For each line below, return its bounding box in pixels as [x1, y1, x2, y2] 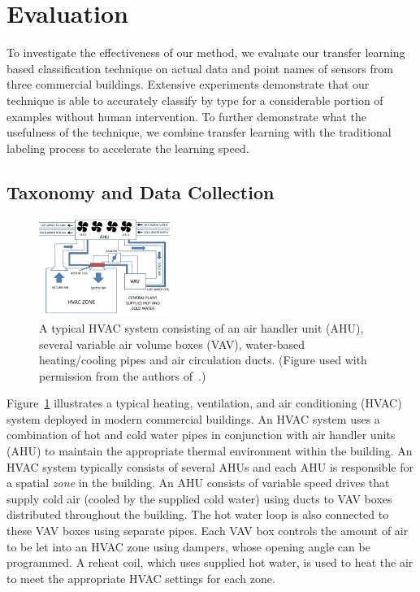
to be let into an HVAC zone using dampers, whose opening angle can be [6, 538, 370, 555]
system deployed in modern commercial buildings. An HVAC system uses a [6, 410, 380, 427]
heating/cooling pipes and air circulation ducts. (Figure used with [39, 351, 367, 368]
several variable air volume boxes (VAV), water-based [39, 335, 305, 352]
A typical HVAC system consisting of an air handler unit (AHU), [39, 319, 364, 336]
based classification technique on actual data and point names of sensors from [6, 59, 393, 76]
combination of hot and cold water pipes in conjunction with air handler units [6, 426, 396, 443]
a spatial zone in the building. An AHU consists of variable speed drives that [6, 474, 390, 491]
